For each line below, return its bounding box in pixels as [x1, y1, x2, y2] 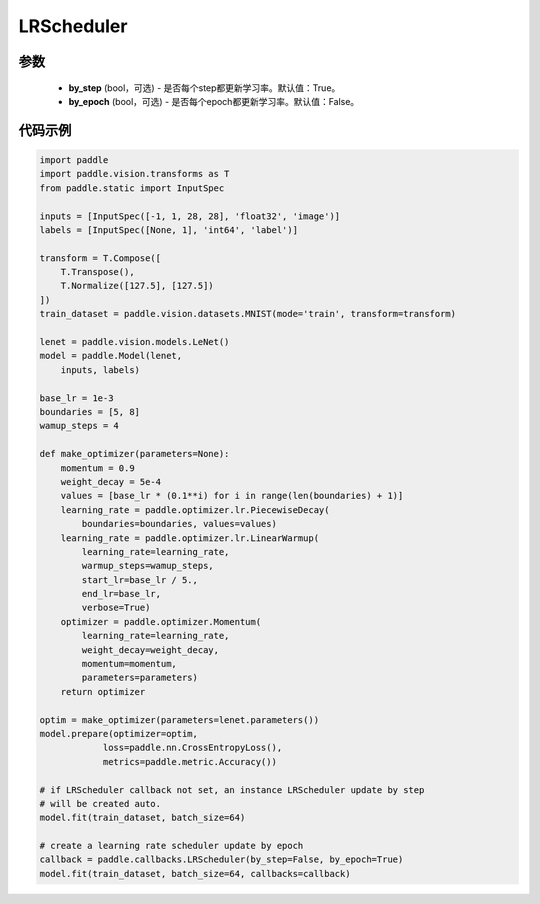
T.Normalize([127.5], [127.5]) [60, 280, 214, 292]
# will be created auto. [39, 798, 162, 809]
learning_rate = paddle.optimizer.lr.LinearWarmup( [60, 532, 320, 544]
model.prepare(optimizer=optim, [39, 728, 199, 739]
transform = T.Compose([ [39, 252, 162, 264]
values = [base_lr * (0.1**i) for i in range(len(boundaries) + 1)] [60, 490, 404, 502]
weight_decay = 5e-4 [60, 476, 162, 487]
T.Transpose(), [60, 266, 135, 278]
